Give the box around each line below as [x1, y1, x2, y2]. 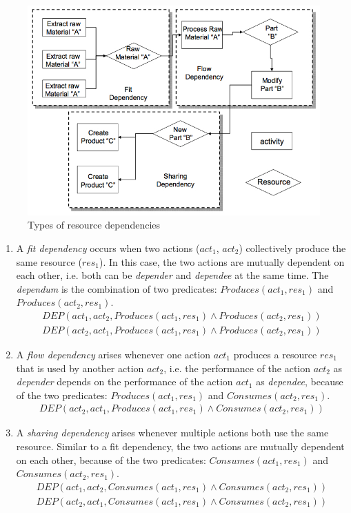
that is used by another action [16, 360, 144, 375]
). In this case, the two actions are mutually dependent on [99, 254, 345, 269]
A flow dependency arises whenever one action [16, 347, 211, 361]
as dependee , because [256, 374, 343, 389]
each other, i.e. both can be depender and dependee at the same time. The [16, 268, 329, 282]
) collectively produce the [239, 240, 346, 255]
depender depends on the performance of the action [16, 374, 233, 389]
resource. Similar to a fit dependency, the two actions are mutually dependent [16, 438, 345, 453]
